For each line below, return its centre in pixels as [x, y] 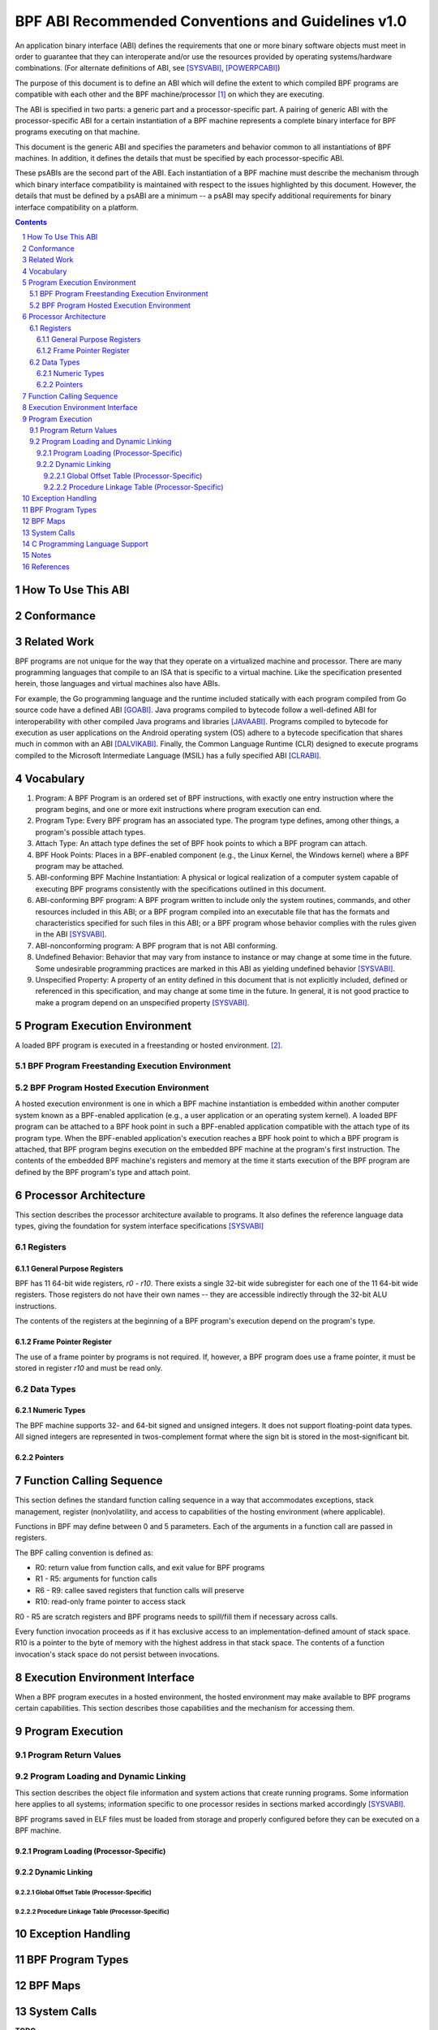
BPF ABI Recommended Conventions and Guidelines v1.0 [211, 21]
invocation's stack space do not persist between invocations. [117, 1654]
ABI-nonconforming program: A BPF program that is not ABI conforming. [157, 945]
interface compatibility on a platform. [77, 207]
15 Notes [37, 555]
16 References [46, 566]
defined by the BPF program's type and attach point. [103, 1172]
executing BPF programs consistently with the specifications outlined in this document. [180, 888]
